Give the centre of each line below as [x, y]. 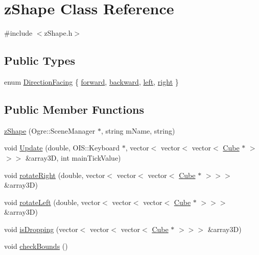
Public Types [40, 60]
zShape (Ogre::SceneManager [50, 130]
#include [18, 33]
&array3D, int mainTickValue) [73, 157]
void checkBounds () [36, 246]
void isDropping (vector [41, 229]
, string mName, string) [138, 130]
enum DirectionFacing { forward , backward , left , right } [91, 81]
